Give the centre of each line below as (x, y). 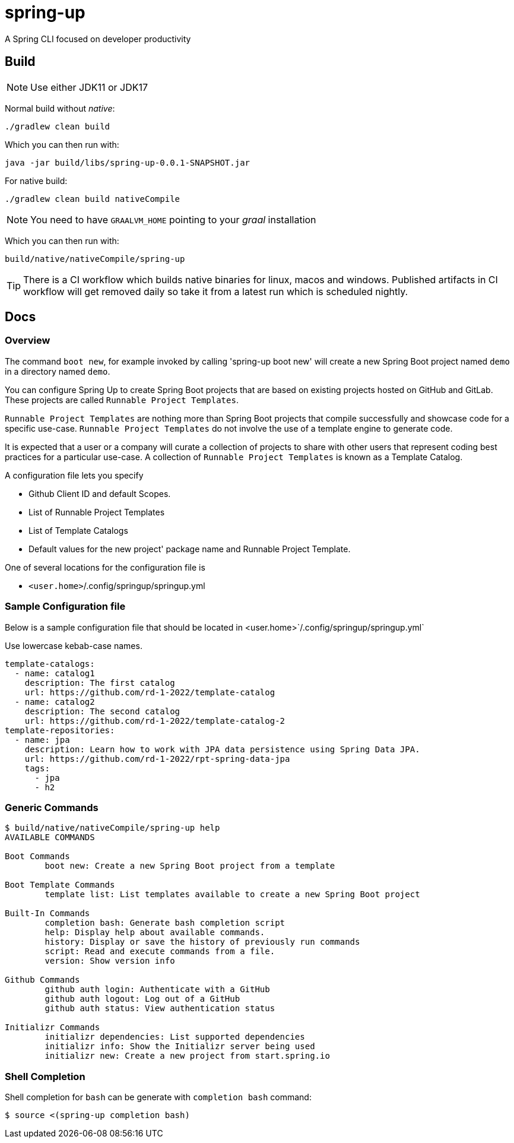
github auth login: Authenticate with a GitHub (157, 990)
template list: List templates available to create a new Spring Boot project (232, 895)
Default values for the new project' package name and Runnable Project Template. (190, 549)
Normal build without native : (60, 108)
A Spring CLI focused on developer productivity (98, 39)
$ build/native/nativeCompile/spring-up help (112, 828)
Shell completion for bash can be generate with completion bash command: (158, 1097)
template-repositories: (60, 730)
